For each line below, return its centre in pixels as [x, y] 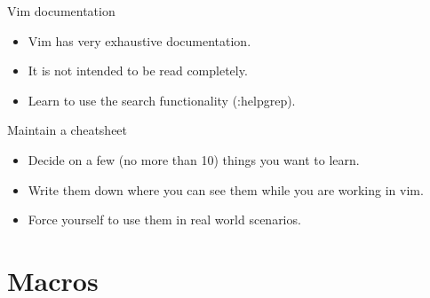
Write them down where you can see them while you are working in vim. [226, 189]
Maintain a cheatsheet [68, 130]
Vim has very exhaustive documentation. [139, 40]
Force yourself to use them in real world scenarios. [164, 220]
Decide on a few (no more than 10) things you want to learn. [194, 159]
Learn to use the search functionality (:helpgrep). [162, 100]
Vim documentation [61, 11]
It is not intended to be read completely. [138, 71]
